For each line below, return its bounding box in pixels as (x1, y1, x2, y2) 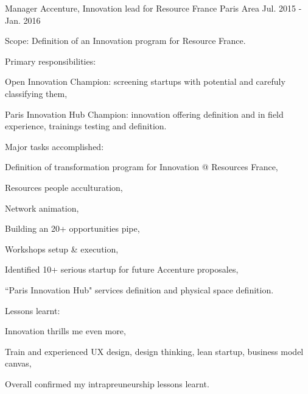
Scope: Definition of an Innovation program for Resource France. (5, 34, 246, 47)
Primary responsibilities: (5, 54, 96, 67)
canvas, (5, 357, 32, 370)
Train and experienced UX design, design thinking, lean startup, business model (5, 345, 304, 357)
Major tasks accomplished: (5, 140, 104, 152)
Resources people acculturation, (5, 181, 123, 193)
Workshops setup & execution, (5, 242, 119, 255)
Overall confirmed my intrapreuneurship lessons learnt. (5, 377, 209, 390)
